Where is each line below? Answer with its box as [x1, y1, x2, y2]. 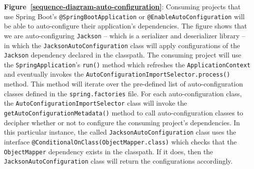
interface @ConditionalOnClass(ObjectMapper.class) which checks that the [4, 136, 237, 146]
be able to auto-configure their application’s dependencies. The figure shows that [4, 21, 247, 31]
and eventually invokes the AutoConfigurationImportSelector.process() [4, 69, 230, 79]
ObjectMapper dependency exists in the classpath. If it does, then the [4, 146, 213, 156]
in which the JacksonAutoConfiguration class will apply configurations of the [4, 40, 240, 50]
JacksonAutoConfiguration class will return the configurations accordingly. [4, 156, 233, 166]
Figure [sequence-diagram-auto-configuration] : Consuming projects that [4, 1, 241, 11]
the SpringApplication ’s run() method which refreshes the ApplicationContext [4, 59, 251, 69]
